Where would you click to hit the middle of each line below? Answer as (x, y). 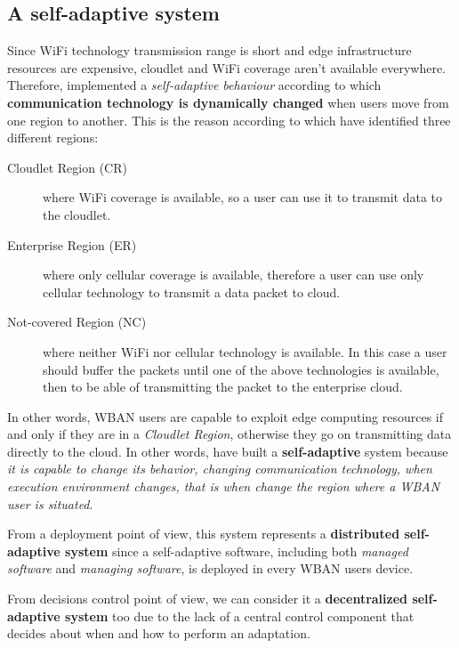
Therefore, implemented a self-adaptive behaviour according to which (194, 85)
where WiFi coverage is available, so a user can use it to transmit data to (243, 197)
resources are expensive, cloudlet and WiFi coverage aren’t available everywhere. (226, 67)
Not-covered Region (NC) (77, 322)
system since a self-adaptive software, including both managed (237, 551)
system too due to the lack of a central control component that (240, 616)
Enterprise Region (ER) (72, 244)
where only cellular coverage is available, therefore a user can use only (234, 275)
